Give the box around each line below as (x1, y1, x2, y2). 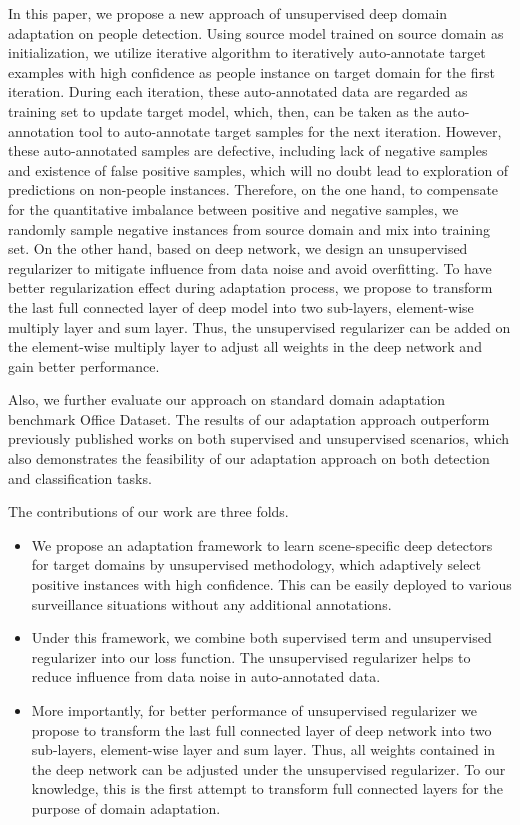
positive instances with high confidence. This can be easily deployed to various (31, 574, 512, 595)
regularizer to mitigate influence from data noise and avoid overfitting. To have (8, 257, 492, 278)
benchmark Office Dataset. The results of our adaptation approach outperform (8, 408, 490, 429)
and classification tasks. (8, 467, 152, 488)
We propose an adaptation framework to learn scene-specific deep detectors (31, 534, 493, 555)
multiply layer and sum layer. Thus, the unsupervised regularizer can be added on (8, 316, 511, 337)
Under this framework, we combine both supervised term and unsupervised (31, 627, 492, 648)
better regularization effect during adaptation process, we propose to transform (8, 277, 493, 298)
